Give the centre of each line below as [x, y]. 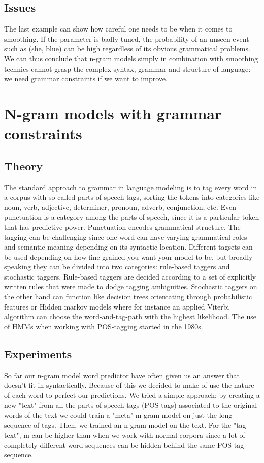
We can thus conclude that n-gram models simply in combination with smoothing [131, 58]
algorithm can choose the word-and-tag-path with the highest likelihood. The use [130, 316]
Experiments [38, 353]
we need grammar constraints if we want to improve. [86, 79]
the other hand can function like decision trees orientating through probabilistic [128, 297]
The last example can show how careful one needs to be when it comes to [118, 29]
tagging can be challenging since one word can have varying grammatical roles [126, 237]
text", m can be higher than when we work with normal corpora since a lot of [125, 435]
